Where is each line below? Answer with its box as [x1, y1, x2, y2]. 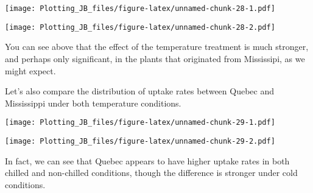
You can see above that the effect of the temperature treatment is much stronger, [5, 40, 309, 53]
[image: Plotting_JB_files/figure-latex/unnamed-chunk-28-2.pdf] [5, 23, 275, 32]
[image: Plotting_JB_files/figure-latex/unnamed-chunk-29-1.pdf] [5, 118, 275, 127]
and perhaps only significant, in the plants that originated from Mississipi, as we [5, 52, 305, 65]
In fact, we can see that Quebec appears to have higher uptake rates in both [5, 154, 290, 167]
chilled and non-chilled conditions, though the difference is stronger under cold [5, 166, 298, 179]
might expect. [5, 64, 56, 77]
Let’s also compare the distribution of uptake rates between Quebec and [5, 85, 274, 97]
